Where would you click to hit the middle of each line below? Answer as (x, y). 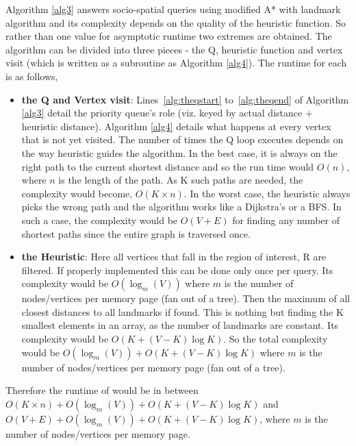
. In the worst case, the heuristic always (267, 193)
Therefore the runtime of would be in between (102, 390)
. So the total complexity (276, 339)
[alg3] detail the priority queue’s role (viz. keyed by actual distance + (167, 113)
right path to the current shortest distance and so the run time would (168, 166)
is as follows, (32, 76)
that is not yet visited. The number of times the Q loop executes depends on (182, 139)
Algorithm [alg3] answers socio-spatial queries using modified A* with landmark (173, 9)
